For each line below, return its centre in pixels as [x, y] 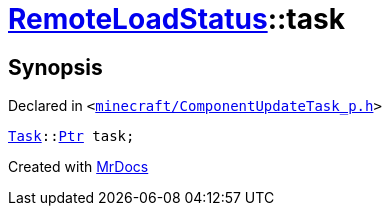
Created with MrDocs [78, 167]
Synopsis [55, 67]
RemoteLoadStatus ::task [176, 19]
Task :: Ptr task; [71, 136]
